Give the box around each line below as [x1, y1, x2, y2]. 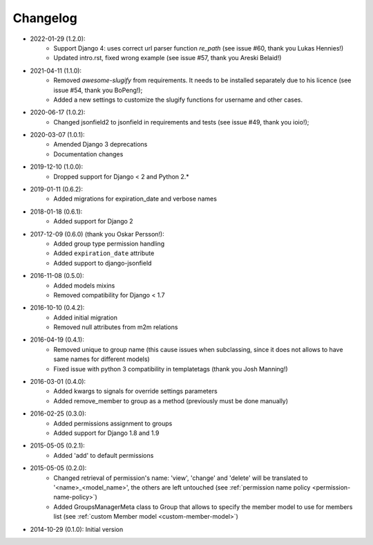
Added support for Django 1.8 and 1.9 [53, 429, 160, 437]
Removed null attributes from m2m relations [53, 323, 178, 331]
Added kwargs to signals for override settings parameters [53, 387, 218, 396]
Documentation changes [53, 149, 124, 158]
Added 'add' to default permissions [53, 451, 154, 459]
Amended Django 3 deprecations [53, 140, 148, 149]
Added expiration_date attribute [53, 249, 155, 257]
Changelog [12, 10, 77, 26]
